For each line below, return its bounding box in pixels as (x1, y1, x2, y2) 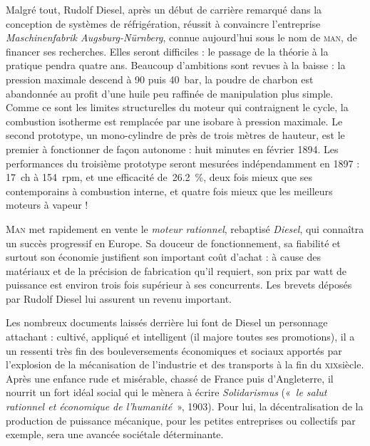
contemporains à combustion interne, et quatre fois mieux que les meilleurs (6, 183, 333, 198)
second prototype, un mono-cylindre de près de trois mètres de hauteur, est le (6, 128, 345, 142)
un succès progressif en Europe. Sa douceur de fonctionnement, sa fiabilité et (6, 235, 341, 250)
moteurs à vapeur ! (6, 197, 88, 212)
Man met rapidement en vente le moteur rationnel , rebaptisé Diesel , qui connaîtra (6, 221, 364, 236)
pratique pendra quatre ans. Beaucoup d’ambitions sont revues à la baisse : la (6, 58, 346, 73)
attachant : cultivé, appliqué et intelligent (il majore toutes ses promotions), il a (6, 329, 355, 344)
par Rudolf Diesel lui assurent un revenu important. (6, 291, 232, 306)
